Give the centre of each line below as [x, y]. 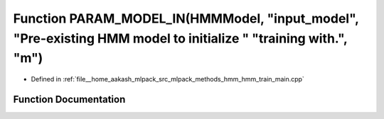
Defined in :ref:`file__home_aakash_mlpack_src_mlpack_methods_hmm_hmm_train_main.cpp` [168, 79]
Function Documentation [69, 99]
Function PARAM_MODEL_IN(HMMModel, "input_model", [186, 18]
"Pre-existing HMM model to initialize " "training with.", [180, 38]
